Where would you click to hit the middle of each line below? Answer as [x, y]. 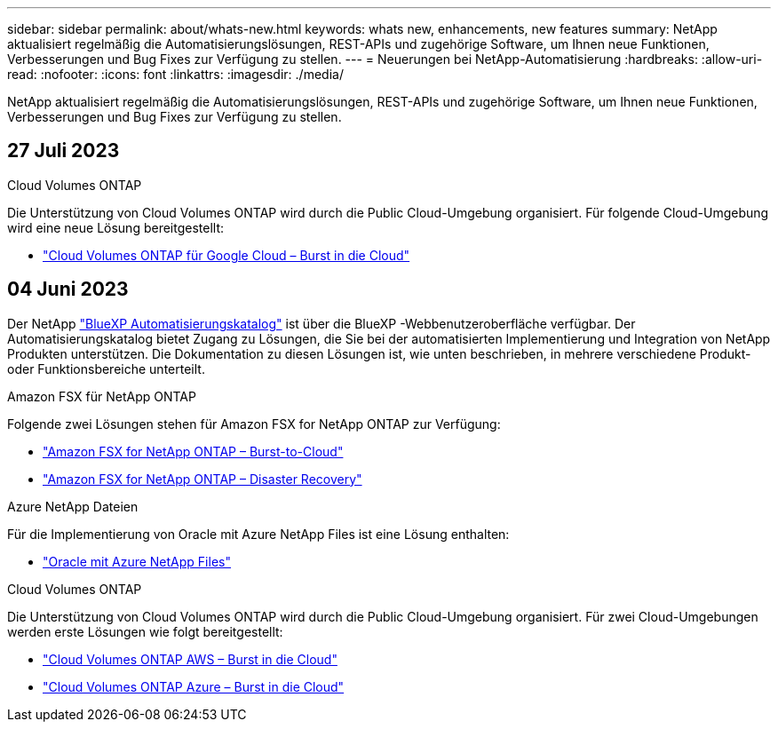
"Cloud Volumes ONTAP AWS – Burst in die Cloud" [190, 659]
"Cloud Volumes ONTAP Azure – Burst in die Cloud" [194, 686]
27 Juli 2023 [64, 151]
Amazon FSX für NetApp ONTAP [102, 396]
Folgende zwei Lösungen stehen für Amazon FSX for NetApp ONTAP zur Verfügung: [254, 424]
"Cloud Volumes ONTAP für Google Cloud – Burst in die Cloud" [226, 255]
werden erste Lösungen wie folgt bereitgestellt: [145, 631]
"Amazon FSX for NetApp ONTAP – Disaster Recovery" [202, 479]
